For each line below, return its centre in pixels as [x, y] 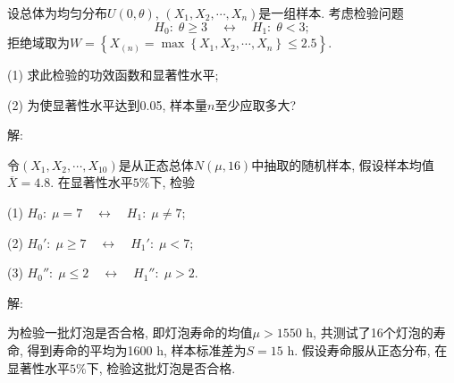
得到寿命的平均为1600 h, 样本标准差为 [137, 349]
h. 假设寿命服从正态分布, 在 [367, 349]
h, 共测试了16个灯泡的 [370, 332]
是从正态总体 [156, 164]
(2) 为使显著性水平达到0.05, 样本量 [107, 104]
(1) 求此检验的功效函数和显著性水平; [113, 75]
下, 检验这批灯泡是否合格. [161, 367]
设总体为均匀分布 [57, 13]
